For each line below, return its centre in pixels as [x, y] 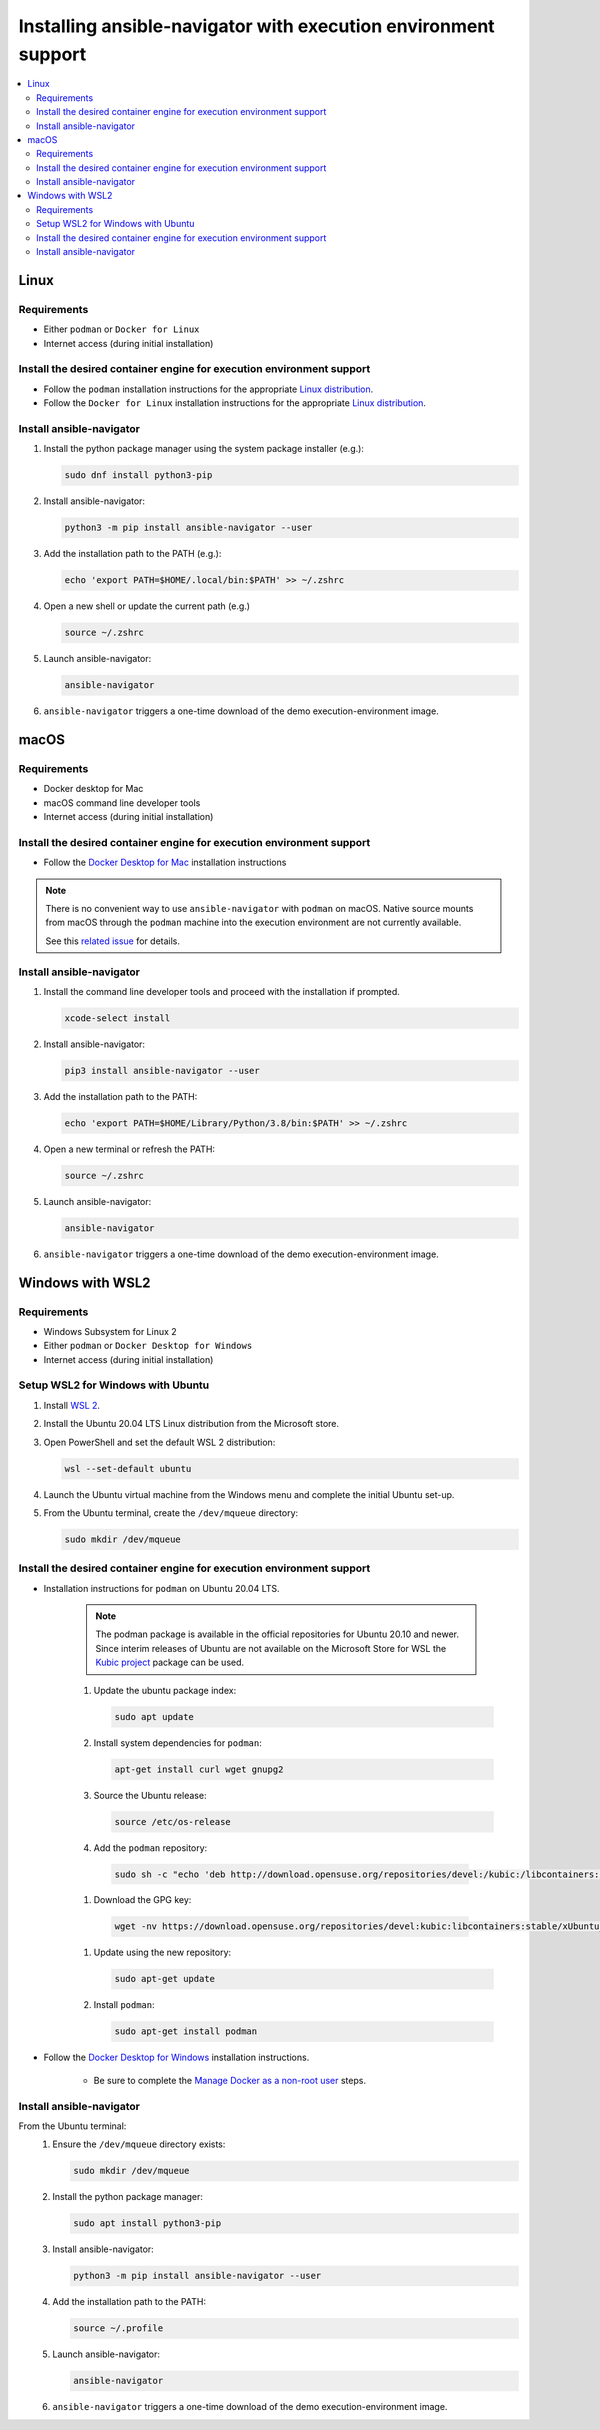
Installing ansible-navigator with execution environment [256, 26]
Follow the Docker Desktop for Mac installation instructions [165, 862]
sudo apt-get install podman [186, 2031]
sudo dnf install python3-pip [138, 475]
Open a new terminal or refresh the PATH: [129, 1149]
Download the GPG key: [142, 1900]
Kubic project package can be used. [170, 1662]
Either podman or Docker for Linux [121, 329]
